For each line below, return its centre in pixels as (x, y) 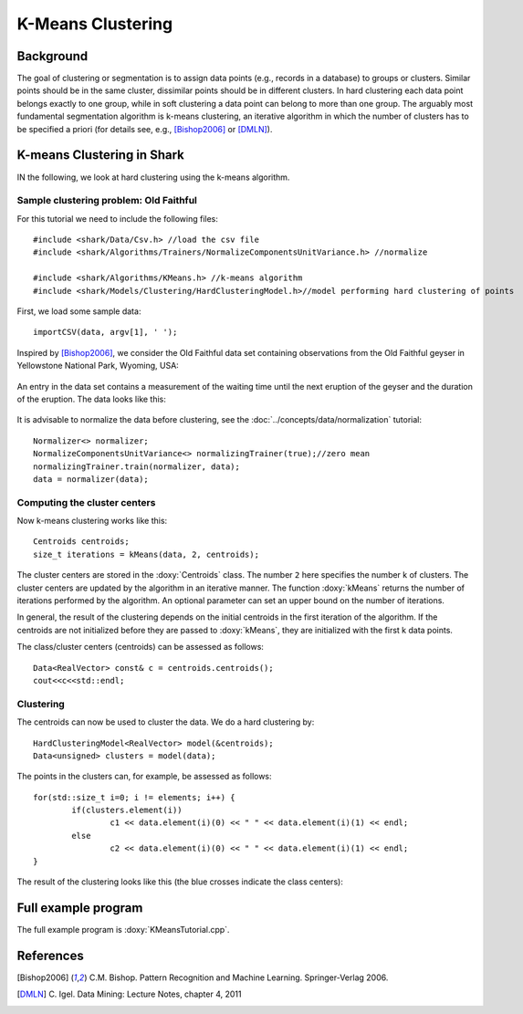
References (50, 955)
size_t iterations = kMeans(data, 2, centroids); (146, 554)
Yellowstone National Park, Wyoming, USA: (98, 366)
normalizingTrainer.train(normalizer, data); (137, 466)
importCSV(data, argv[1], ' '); (105, 332)
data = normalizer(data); (91, 479)
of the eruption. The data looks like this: (91, 399)
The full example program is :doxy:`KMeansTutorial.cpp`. (123, 929)
